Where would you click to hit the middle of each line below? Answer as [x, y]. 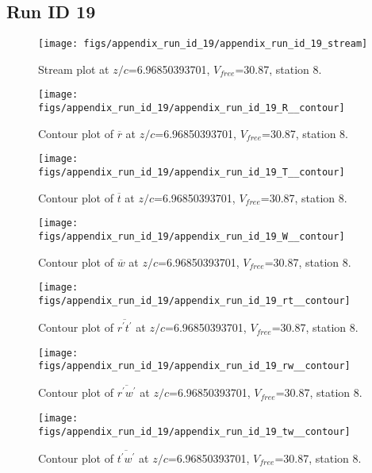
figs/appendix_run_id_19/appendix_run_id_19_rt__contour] [194, 300]
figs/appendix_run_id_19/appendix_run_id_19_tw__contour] [194, 431]
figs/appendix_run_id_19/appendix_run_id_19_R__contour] [192, 108]
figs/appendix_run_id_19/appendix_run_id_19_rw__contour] [194, 366]
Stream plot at [74, 69]
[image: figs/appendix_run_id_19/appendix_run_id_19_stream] [203, 44]
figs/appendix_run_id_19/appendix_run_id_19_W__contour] [192, 236]
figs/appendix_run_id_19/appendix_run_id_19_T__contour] [192, 173]
